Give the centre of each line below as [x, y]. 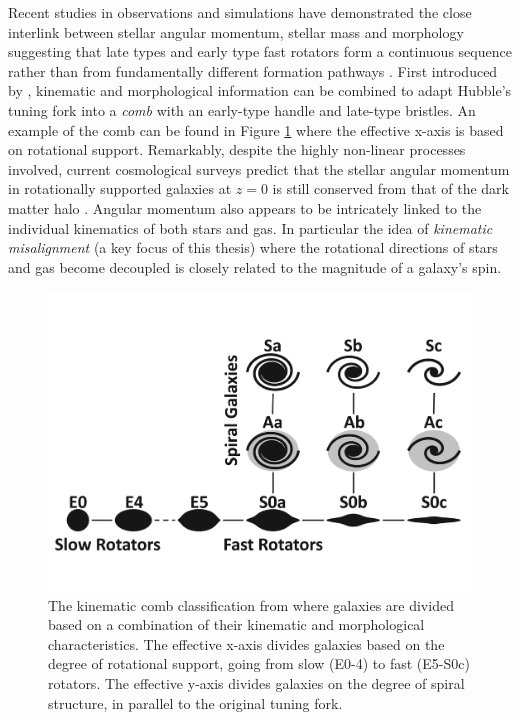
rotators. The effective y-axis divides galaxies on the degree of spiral [256, 682]
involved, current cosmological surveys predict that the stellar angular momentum [259, 168]
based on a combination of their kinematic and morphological [236, 624]
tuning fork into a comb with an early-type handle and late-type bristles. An [242, 109]
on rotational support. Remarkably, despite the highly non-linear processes [237, 149]
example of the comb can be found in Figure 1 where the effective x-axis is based [256, 129]
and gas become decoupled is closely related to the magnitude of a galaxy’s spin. [255, 266]
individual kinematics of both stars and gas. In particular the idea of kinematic [250, 227]
